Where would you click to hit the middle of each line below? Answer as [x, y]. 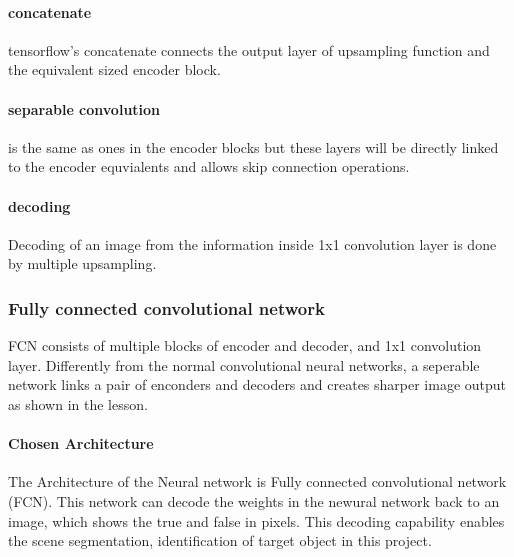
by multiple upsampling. [82, 263]
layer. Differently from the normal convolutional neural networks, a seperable [244, 364]
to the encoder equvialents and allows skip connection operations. [209, 166]
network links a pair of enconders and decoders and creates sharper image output [257, 384]
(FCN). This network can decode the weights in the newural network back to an [254, 500]
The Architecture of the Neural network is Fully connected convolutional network [257, 481]
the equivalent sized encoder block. [114, 69]
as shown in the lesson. [78, 403]
